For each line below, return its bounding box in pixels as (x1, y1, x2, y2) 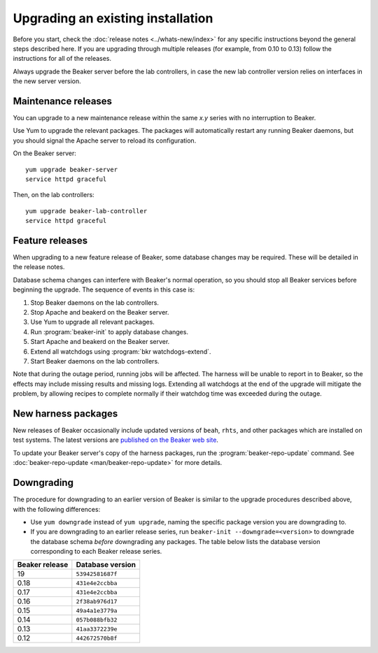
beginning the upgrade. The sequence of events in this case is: (13, 285, 195, 294)
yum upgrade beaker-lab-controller (25, 207, 148, 215)
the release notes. (13, 263, 65, 271)
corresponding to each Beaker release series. (30, 547, 162, 556)
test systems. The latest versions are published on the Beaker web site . (13, 436, 218, 444)
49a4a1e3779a (76, 607, 118, 615)
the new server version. (13, 77, 82, 85)
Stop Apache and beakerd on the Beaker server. (30, 308, 169, 316)
